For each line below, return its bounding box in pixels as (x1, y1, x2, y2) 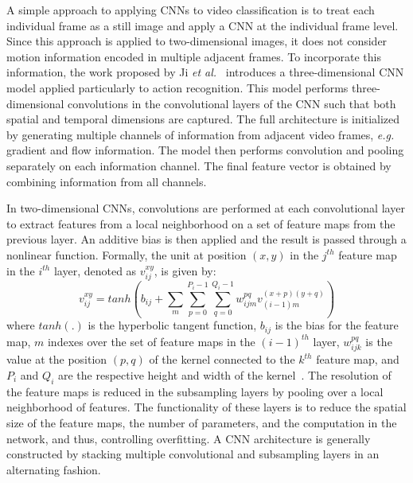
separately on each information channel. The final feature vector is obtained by (6, 157, 392, 173)
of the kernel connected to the (149, 351, 295, 368)
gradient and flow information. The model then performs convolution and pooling (6, 142, 404, 158)
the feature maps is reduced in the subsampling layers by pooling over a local (6, 383, 384, 399)
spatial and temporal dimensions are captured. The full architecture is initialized (6, 111, 400, 127)
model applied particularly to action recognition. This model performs (6, 79, 349, 95)
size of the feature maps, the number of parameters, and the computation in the (6, 414, 397, 430)
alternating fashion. (6, 461, 101, 477)
